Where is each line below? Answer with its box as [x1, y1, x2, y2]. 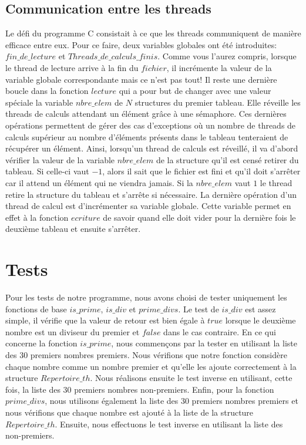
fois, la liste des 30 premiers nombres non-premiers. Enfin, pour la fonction [5, 383, 274, 395]
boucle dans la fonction [5, 85, 89, 97]
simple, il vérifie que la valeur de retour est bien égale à [5, 314, 205, 326]
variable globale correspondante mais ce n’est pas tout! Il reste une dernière [5, 73, 277, 85]
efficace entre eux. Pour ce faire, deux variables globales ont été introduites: [5, 38, 277, 50]
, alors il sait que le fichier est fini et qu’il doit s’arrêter [102, 165, 301, 177]
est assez [245, 302, 276, 315]
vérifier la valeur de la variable [5, 153, 115, 166]
